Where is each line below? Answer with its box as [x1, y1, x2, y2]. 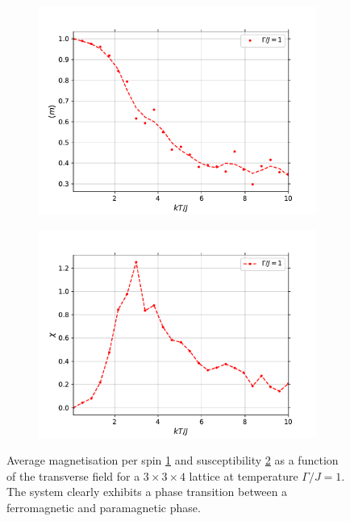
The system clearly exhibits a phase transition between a [6, 483, 288, 500]
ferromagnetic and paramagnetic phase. [6, 498, 201, 515]
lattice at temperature [189, 467, 298, 484]
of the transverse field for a [6, 467, 140, 484]
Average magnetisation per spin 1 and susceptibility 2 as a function [6, 452, 339, 469]
